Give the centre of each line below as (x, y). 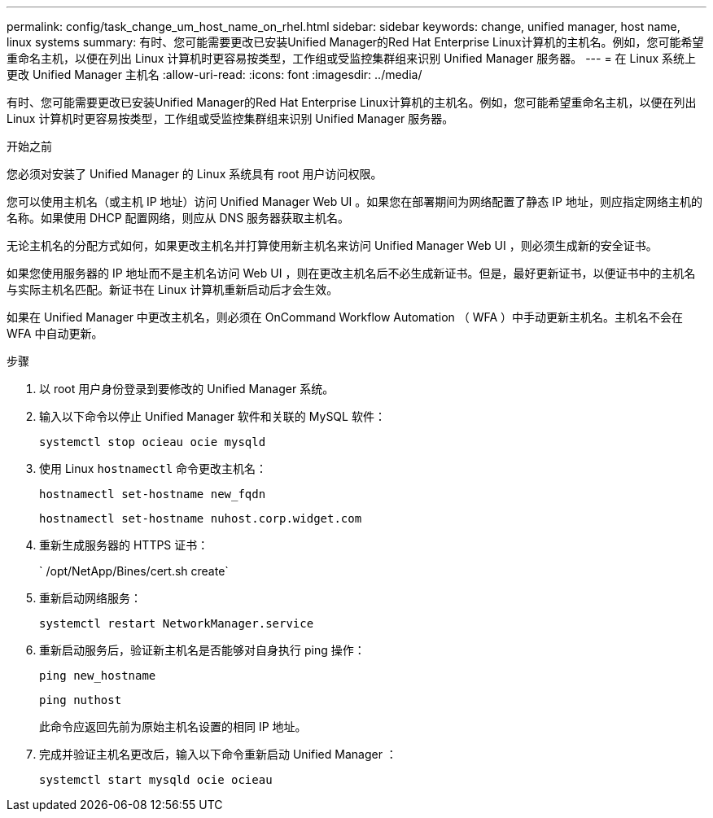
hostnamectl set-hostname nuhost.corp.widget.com (201, 518)
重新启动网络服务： (90, 598)
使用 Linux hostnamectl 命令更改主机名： (153, 468)
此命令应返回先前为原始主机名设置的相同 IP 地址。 (173, 726)
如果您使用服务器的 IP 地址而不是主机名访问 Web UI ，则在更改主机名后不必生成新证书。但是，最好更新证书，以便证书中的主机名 (351, 273)
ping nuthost (81, 700)
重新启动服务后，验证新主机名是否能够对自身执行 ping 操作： (202, 650)
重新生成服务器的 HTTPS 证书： (124, 545)
